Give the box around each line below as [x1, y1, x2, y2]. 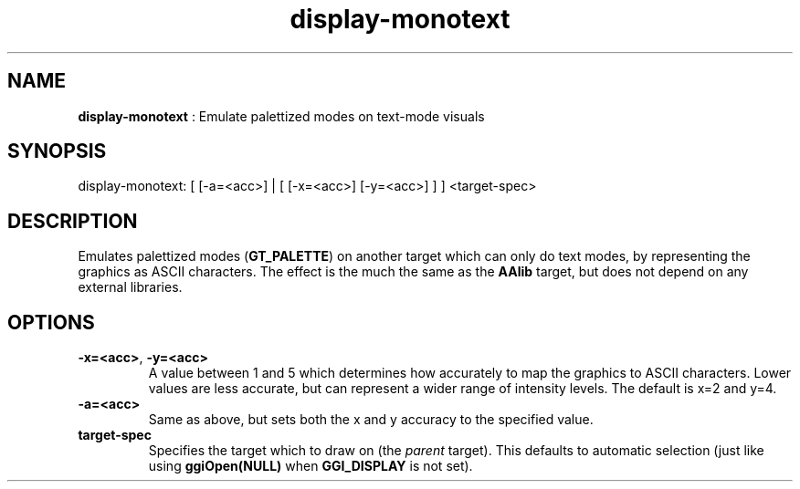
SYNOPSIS [7, 140, 107, 163]
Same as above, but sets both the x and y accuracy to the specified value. [148, 411, 594, 428]
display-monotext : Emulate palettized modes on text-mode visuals [78, 108, 485, 124]
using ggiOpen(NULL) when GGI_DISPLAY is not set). [148, 458, 473, 474]
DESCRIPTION [7, 209, 138, 233]
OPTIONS [7, 310, 95, 334]
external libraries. [78, 279, 183, 296]
